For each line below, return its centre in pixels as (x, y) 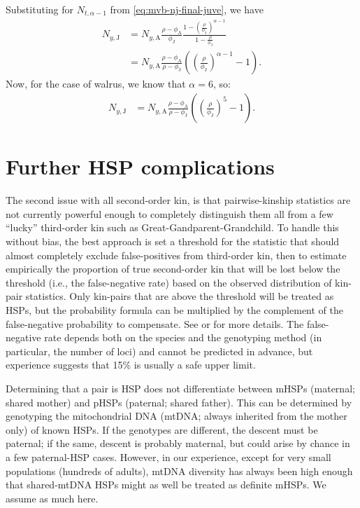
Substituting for (39, 9)
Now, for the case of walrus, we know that (96, 84)
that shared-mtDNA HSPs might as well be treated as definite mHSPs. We (166, 485)
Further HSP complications (140, 166)
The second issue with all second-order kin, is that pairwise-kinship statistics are (178, 200)
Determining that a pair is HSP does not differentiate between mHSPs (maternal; (180, 388)
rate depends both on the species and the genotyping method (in (183, 337)
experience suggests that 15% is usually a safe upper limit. (131, 365)
